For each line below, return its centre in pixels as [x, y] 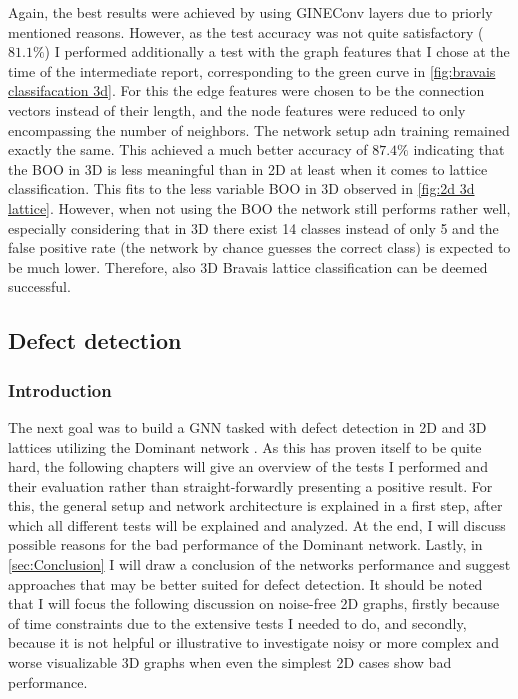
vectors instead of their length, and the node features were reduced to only [237, 109]
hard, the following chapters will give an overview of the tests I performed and [248, 466]
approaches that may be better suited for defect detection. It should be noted [245, 583]
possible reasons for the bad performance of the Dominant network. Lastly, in [245, 544]
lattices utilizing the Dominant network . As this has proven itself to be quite [245, 446]
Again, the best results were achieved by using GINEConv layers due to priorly [250, 12]
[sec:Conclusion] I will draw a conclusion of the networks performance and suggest [259, 564]
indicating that [459, 149]
